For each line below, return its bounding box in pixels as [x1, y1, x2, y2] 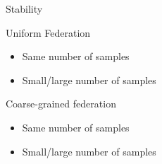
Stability [6, 1, 43, 16]
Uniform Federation [6, 25, 91, 40]
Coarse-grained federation [6, 96, 116, 111]
